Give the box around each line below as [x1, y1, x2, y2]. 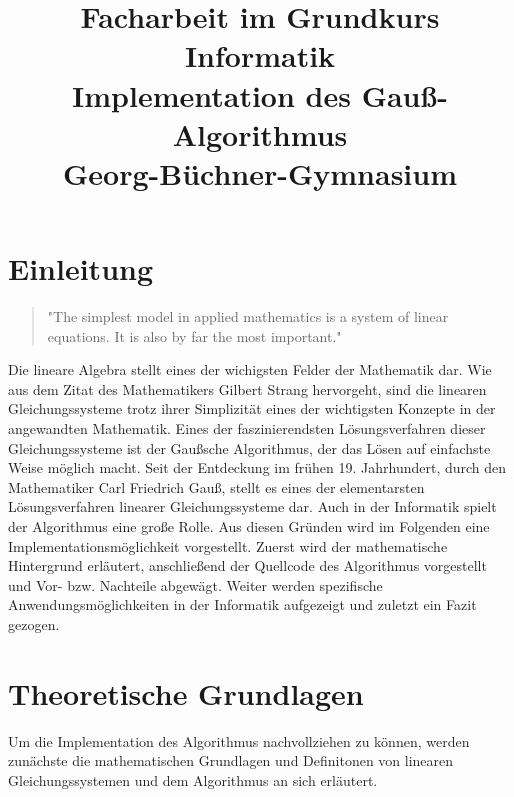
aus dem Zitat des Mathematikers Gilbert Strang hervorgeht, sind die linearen [8, 378, 487, 399]
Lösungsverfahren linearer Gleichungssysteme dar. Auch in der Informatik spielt [8, 496, 497, 517]
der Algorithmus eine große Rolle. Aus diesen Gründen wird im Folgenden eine [8, 516, 490, 536]
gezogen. [8, 613, 60, 634]
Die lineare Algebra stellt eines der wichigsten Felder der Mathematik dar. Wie [8, 359, 492, 380]
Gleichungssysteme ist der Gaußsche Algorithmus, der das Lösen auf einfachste [8, 437, 491, 458]
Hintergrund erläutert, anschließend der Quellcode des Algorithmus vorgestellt [8, 555, 487, 576]
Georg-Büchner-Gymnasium [62, 152, 458, 193]
